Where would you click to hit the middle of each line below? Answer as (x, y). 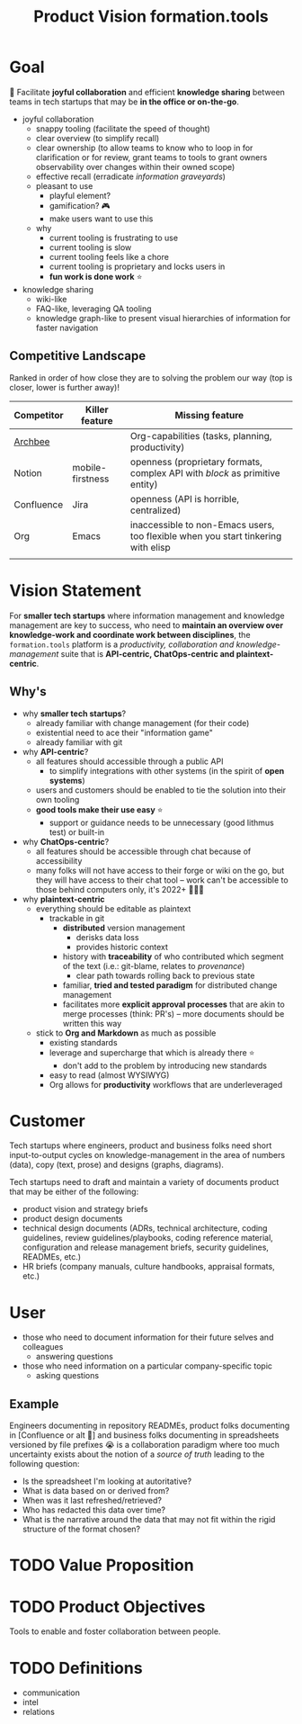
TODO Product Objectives (107, 1607)
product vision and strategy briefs (85, 1209)
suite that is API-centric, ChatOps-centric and (148, 653)
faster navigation (67, 328)
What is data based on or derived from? (96, 1491)
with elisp (150, 547)
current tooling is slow (90, 247)
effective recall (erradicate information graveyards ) (131, 176)
